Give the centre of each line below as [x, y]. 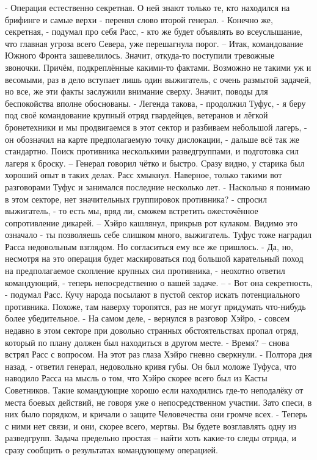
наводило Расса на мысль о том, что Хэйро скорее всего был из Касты [136, 378]
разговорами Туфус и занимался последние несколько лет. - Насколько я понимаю [158, 186]
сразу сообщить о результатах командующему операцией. [111, 449]
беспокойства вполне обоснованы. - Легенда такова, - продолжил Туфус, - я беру [155, 103]
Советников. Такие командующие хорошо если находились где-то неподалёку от [154, 390]
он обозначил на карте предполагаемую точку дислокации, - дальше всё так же [152, 139]
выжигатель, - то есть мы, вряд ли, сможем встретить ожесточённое [132, 211]
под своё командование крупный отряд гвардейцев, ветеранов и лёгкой [137, 115]
